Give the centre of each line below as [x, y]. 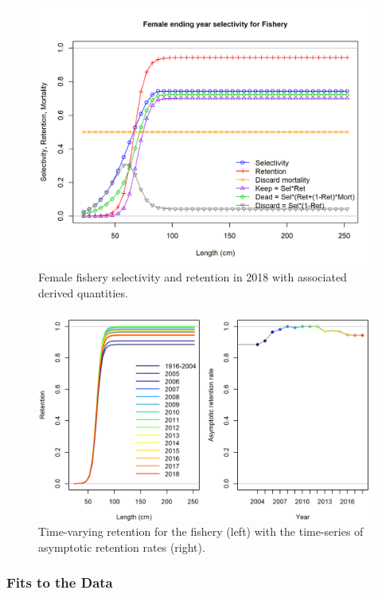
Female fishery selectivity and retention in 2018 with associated [193, 277]
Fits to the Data [60, 582]
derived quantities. [83, 293]
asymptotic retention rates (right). [122, 547]
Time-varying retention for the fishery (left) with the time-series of [201, 531]
